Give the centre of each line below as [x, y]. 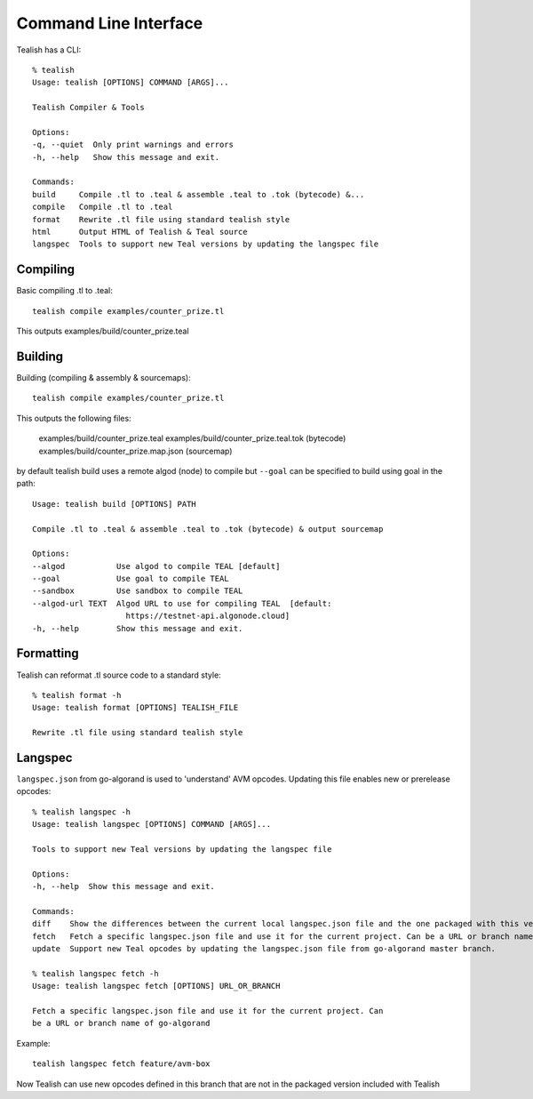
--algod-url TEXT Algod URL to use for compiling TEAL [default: [182, 603]
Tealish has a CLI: [49, 50]
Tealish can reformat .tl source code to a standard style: [119, 675]
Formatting [48, 654]
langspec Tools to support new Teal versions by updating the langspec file [206, 244]
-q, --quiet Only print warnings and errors [133, 145]
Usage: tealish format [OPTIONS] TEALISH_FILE [135, 708]
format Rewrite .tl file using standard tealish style [161, 219]
